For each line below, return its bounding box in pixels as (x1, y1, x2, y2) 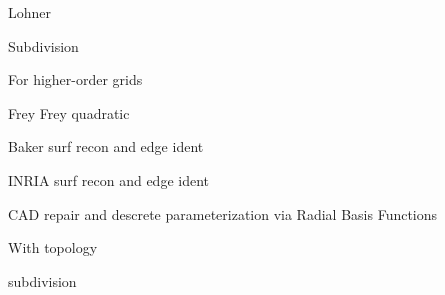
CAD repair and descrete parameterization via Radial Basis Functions (8, 203, 438, 224)
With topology (8, 237, 98, 258)
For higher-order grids (8, 69, 143, 90)
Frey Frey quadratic (8, 102, 130, 123)
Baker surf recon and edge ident (8, 136, 204, 157)
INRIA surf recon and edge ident (8, 169, 210, 190)
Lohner (8, 2, 52, 22)
